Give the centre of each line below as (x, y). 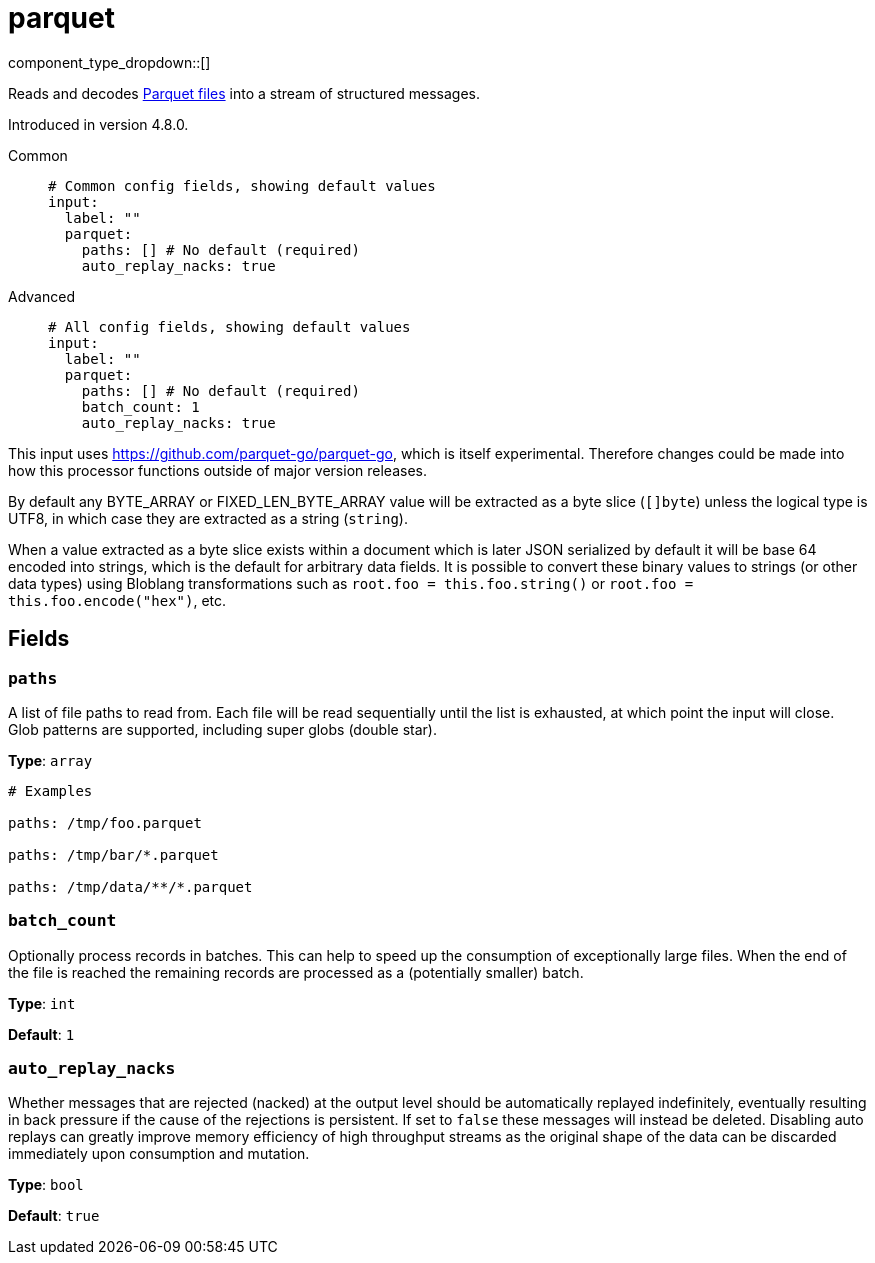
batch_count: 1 (140, 406)
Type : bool (46, 1185)
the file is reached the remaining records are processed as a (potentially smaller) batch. (296, 972)
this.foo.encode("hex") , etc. (117, 600)
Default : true (54, 1216)
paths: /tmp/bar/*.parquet (113, 854)
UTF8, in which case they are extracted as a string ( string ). (208, 518)
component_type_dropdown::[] (109, 62)
